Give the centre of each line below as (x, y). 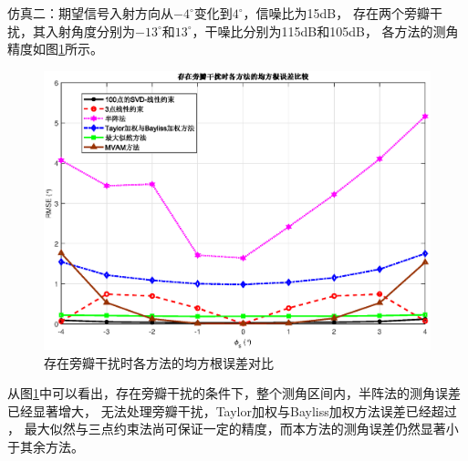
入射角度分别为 (90, 31)
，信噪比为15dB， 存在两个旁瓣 (336, 13)
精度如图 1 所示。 (55, 49)
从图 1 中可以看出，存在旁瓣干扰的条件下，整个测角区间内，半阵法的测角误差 (234, 393)
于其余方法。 (46, 447)
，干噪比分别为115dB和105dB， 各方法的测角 (325, 31)
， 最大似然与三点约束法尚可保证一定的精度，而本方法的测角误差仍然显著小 (233, 429)
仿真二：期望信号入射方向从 (90, 13)
